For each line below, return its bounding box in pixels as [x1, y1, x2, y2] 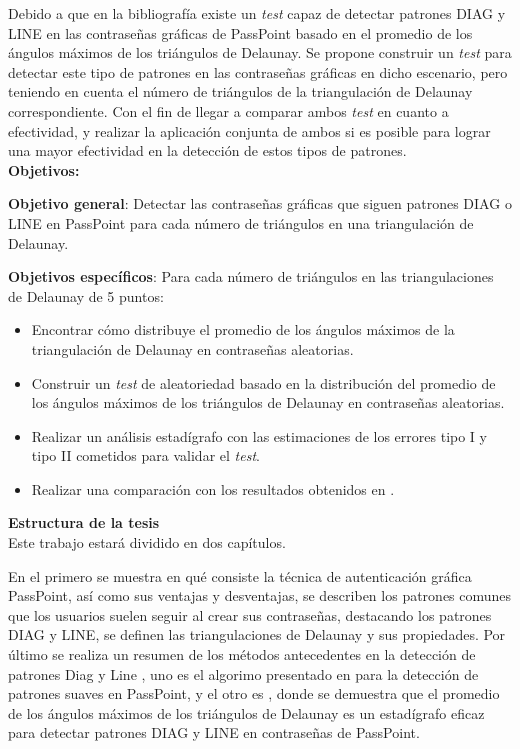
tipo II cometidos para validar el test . [31, 445, 260, 466]
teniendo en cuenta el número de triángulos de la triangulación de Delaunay [8, 81, 473, 102]
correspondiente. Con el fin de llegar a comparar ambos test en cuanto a [8, 100, 449, 121]
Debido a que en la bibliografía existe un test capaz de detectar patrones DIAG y [8, 3, 506, 23]
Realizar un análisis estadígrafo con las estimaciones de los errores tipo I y [31, 425, 487, 446]
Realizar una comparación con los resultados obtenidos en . [31, 478, 395, 499]
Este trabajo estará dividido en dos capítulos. [8, 532, 286, 553]
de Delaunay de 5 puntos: [8, 285, 164, 306]
